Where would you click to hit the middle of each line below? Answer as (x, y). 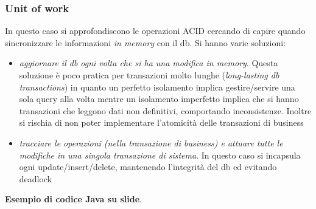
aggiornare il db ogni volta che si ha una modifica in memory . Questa (149, 63)
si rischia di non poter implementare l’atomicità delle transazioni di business (161, 122)
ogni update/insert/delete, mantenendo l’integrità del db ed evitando (148, 167)
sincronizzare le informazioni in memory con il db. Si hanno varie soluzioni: (146, 42)
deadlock (36, 178)
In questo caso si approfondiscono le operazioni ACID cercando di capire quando (155, 31)
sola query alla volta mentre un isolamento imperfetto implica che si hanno (159, 99)
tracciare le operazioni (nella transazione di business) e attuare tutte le (151, 142)
